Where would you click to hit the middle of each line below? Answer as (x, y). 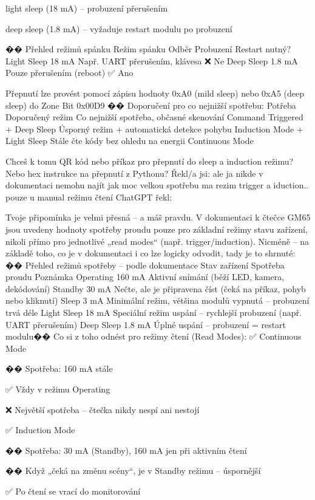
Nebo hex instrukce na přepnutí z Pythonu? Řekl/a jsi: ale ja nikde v (134, 173)
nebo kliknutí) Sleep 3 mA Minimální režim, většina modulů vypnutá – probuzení (157, 300)
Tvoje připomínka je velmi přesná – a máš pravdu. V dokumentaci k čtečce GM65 (158, 217)
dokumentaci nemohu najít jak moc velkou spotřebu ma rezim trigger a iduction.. (157, 185)
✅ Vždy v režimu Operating (58, 389)
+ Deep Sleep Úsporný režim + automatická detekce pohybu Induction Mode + (154, 128)
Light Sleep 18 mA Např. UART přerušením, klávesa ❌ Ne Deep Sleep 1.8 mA (152, 60)
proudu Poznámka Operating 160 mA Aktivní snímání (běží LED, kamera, (145, 277)
